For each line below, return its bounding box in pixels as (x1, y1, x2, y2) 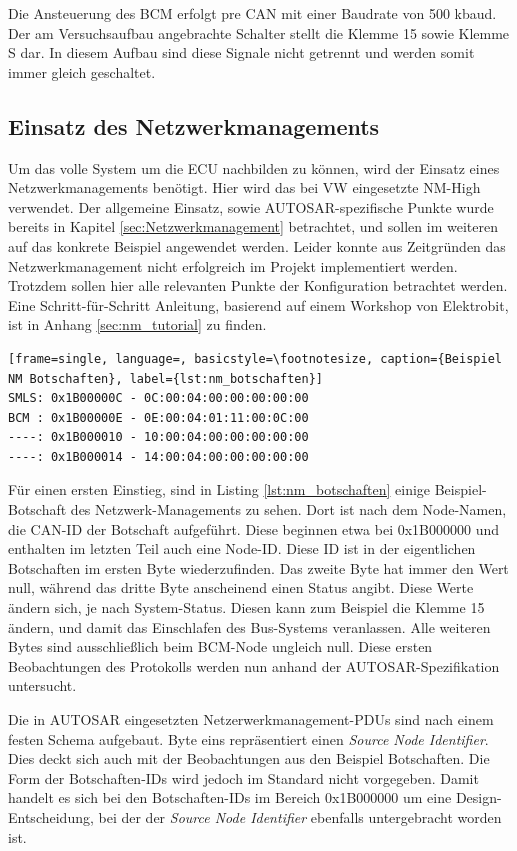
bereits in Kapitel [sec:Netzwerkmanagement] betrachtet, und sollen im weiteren (8, 216, 498, 237)
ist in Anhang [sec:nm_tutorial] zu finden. (8, 314, 267, 335)
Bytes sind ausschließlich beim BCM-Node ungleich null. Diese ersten (8, 636, 433, 657)
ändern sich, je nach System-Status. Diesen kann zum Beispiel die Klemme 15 (8, 597, 485, 618)
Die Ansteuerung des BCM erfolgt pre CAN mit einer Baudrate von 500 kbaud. (8, 3, 497, 23)
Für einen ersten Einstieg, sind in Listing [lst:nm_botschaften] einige (8, 479, 431, 500)
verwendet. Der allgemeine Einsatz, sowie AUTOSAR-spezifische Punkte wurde (8, 196, 494, 217)
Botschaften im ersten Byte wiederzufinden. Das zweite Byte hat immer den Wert (8, 557, 509, 578)
